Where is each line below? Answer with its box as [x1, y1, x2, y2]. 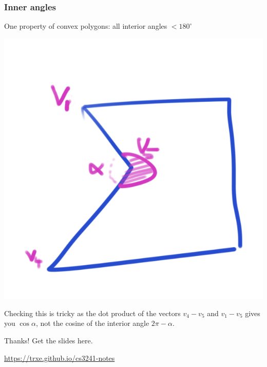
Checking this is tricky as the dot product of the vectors [4, 307, 181, 318]
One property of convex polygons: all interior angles [4, 21, 167, 31]
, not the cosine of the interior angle [35, 318, 149, 328]
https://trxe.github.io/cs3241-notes [4, 352, 115, 363]
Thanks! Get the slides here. [4, 335, 93, 346]
